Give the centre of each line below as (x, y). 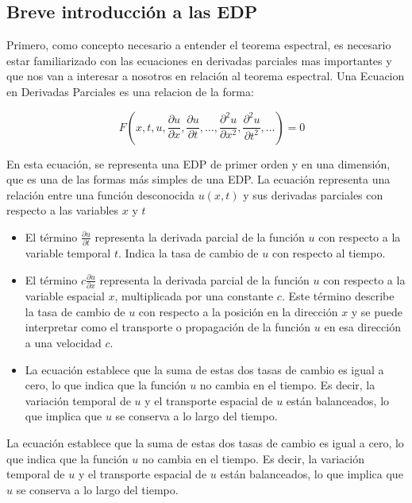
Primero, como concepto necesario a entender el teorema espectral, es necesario (199, 45)
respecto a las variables (63, 210)
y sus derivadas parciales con (313, 194)
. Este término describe (338, 296)
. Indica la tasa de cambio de (188, 253)
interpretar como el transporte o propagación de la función (168, 327)
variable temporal (68, 253)
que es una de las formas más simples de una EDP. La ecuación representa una (198, 179)
